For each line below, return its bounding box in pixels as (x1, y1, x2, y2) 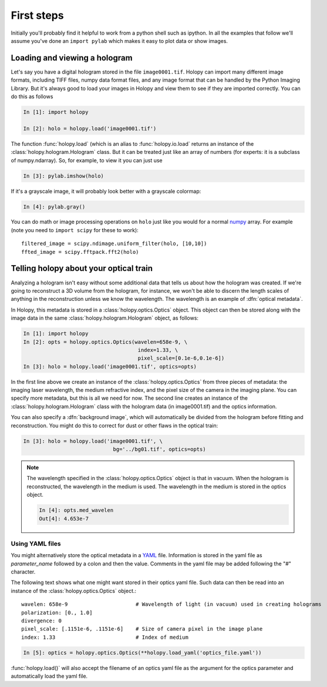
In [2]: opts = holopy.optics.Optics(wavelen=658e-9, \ (23, 339, 188, 345)
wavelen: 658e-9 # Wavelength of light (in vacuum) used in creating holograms (21, 601, 322, 608)
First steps (11, 9, 64, 22)
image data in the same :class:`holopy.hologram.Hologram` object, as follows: (11, 314, 199, 321)
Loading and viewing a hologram (11, 53, 133, 63)
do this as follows (11, 93, 53, 100)
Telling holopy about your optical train (11, 263, 153, 273)
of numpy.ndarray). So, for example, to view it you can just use (11, 156, 163, 164)
